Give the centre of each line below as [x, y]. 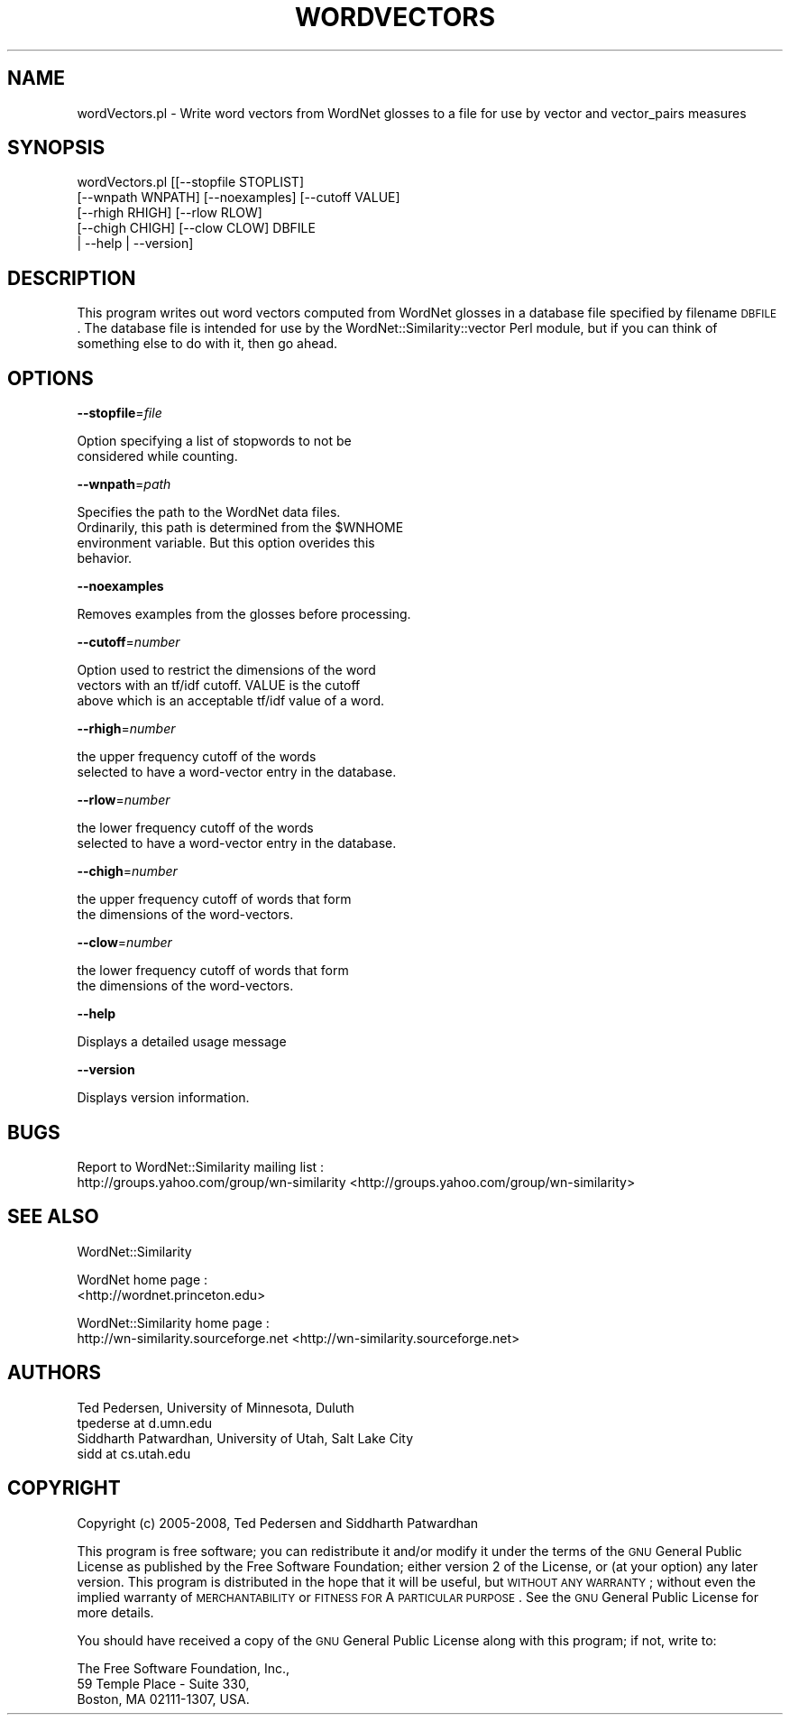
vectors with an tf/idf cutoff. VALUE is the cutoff [219, 686]
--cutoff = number [129, 642]
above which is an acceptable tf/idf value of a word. [231, 701]
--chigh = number [127, 871]
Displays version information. [163, 1098]
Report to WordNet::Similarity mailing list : [201, 1166]
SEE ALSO [53, 1217]
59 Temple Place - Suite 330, [163, 1683]
